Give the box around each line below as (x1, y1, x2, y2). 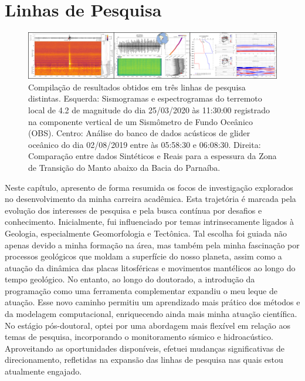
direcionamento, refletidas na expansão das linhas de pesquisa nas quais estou (5, 353, 283, 366)
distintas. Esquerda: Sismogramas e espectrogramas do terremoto (28, 92, 262, 104)
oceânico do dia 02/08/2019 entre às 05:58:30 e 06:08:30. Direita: (28, 138, 261, 150)
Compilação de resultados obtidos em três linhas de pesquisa (28, 80, 246, 93)
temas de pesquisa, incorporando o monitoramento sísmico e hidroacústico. (5, 331, 273, 343)
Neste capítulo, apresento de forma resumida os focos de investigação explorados (5, 181, 293, 193)
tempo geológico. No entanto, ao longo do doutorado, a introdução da (5, 273, 255, 285)
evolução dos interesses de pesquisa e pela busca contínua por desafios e (5, 204, 262, 216)
